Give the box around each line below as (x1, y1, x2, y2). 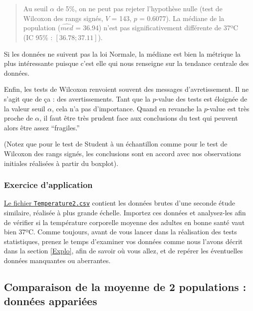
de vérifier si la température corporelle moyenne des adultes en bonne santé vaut (4, 217, 245, 227)
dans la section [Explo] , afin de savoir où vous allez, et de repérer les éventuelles (4, 246, 243, 256)
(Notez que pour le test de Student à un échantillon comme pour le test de (4, 139, 228, 149)
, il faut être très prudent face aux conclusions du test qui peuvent (39, 113, 238, 123)
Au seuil (23, 3, 48, 13)
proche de (4, 113, 33, 123)
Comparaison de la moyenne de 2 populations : (4, 279, 246, 294)
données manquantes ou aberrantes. (4, 255, 111, 265)
